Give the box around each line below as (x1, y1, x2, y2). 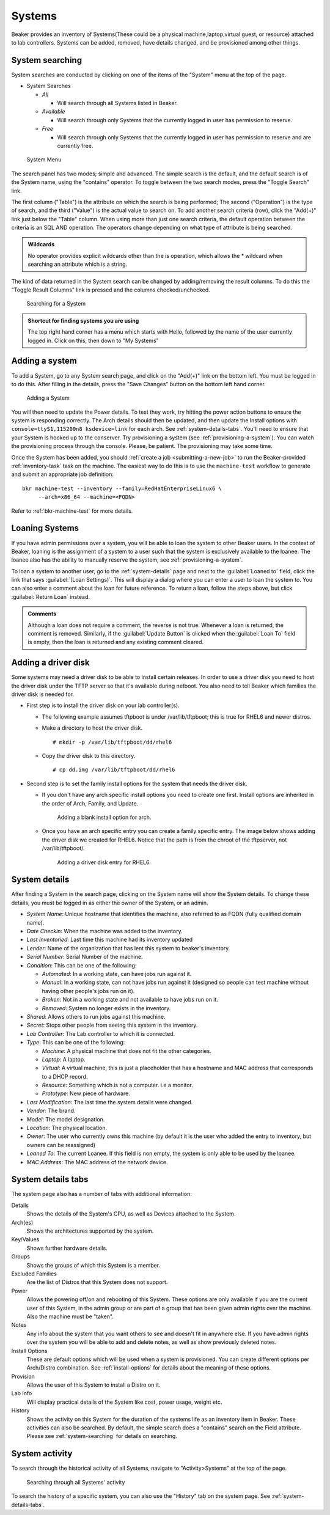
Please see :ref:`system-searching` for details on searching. (26, 1432, 177, 1440)
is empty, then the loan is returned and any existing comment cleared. (28, 639, 204, 646)
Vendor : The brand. (26, 1107, 76, 1115)
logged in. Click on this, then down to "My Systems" (28, 337, 159, 344)
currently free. (57, 142, 94, 149)
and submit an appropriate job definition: (11, 471, 114, 478)
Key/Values (11, 1236, 40, 1243)
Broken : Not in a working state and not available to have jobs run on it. (42, 996, 218, 1003)
